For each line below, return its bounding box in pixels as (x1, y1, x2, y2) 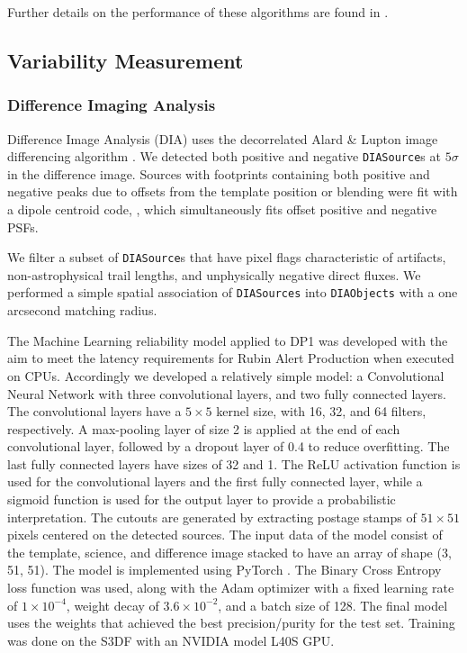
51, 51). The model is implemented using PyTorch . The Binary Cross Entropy (7, 560, 442, 579)
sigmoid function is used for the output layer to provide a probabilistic (7, 490, 396, 509)
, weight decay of (66, 595, 159, 614)
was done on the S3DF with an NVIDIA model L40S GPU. (7, 630, 335, 649)
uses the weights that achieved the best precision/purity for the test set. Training (7, 613, 455, 632)
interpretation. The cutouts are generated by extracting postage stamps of (7, 507, 417, 526)
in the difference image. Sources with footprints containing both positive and (7, 164, 430, 183)
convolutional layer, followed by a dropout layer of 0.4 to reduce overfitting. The (7, 437, 450, 456)
